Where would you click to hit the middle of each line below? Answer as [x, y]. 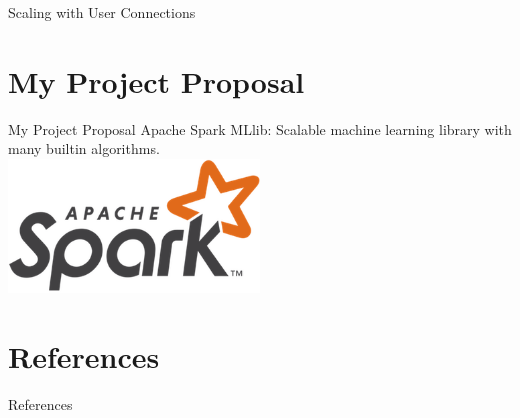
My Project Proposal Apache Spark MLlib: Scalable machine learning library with [260, 128]
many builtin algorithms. [84, 148]
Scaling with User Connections [102, 12]
